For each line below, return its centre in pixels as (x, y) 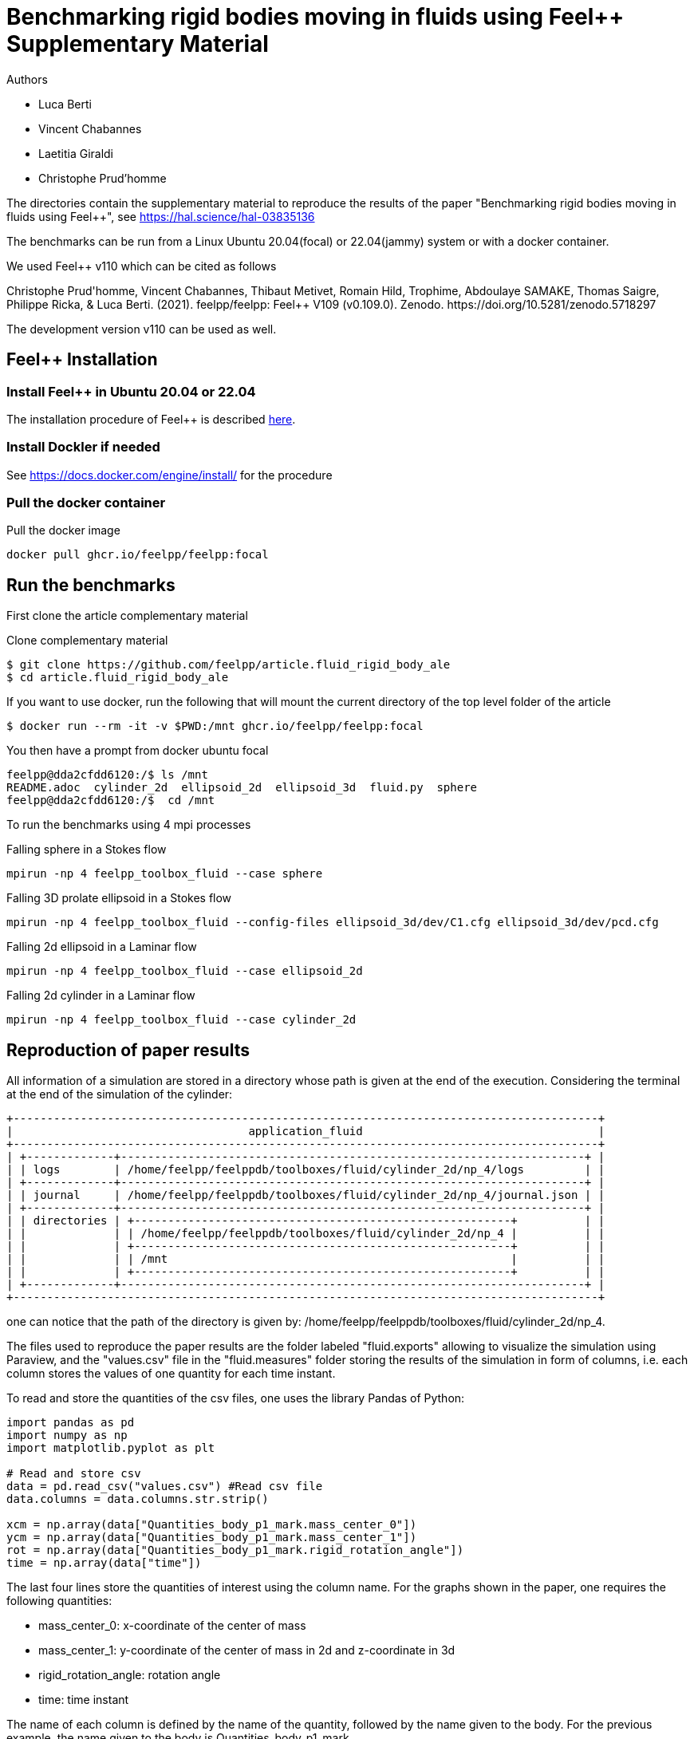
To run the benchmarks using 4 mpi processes (129, 825)
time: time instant (84, 1700)
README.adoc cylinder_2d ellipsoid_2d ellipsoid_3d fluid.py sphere (242, 788)
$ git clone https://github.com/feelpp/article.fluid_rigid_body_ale (229, 665)
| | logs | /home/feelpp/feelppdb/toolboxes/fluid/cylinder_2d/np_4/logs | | (306, 1170)
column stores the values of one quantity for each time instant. (171, 1374)
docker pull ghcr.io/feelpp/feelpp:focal (138, 555)
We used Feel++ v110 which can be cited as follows (142, 266)
